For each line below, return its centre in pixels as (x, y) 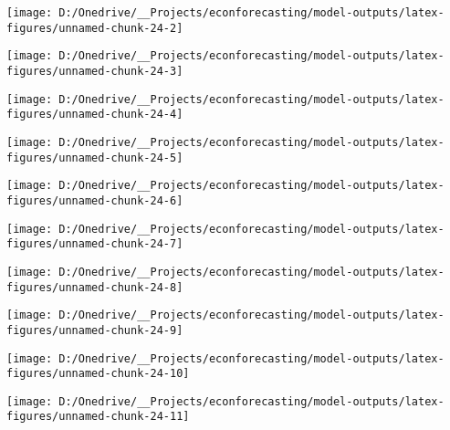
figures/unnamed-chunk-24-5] (95, 157)
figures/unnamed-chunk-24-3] (95, 71)
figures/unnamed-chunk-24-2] (95, 28)
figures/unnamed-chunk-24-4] (95, 115)
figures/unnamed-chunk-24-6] (95, 200)
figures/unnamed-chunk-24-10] (98, 374)
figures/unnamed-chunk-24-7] (95, 244)
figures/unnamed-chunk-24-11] (98, 417)
